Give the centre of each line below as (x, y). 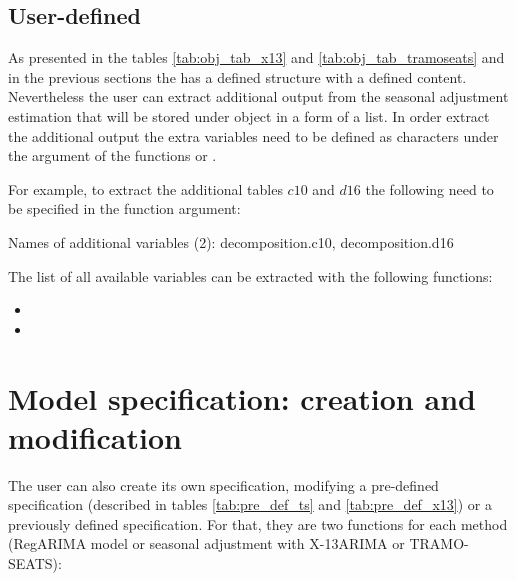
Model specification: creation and (242, 397)
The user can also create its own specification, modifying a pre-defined (223, 484)
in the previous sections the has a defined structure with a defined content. (237, 76)
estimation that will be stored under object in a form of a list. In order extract (249, 115)
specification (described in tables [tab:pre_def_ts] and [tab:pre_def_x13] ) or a (250, 504)
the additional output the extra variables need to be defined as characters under (253, 135)
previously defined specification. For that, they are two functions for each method (258, 523)
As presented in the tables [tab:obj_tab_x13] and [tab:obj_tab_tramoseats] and (256, 57)
